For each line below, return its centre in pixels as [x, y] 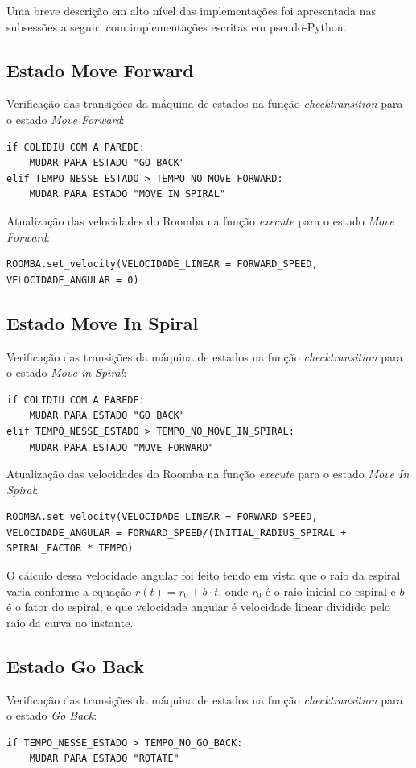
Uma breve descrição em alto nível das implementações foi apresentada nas [191, 10]
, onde [233, 590]
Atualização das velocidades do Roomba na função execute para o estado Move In [208, 474]
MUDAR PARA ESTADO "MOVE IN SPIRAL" [128, 194]
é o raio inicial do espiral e [330, 590]
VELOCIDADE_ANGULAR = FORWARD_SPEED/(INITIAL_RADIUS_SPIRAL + [177, 533]
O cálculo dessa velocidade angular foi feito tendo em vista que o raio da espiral [204, 575]
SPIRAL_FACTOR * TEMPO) [70, 549]
